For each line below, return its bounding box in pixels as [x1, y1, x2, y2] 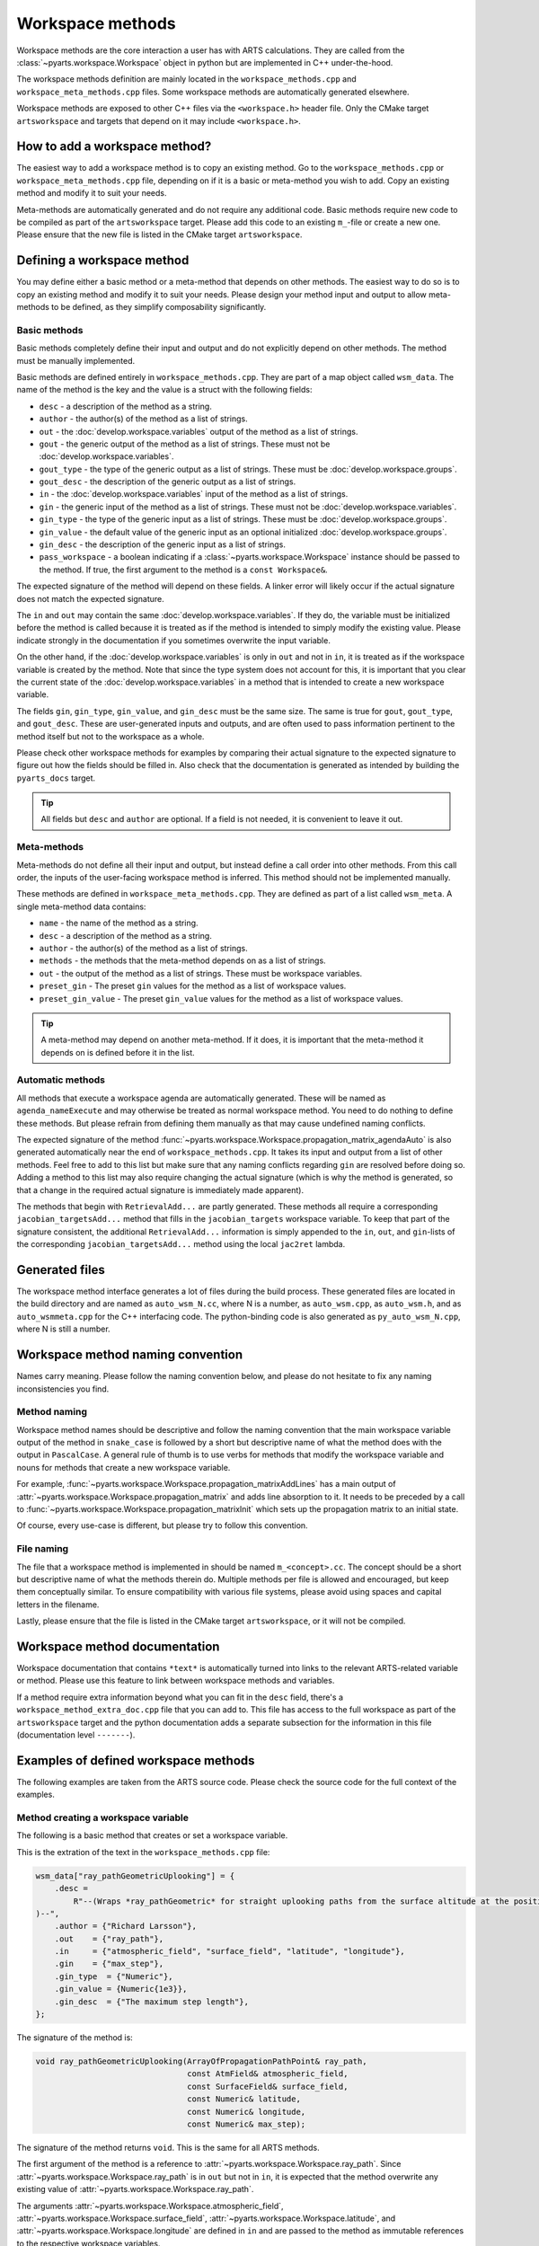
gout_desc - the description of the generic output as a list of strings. [39, 476, 296, 487]
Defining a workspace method [16, 252, 190, 269]
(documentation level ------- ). [16, 1729, 136, 1740]
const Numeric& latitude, [187, 2094, 301, 2104]
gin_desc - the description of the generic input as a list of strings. [39, 539, 287, 550]
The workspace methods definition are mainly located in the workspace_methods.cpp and [16, 74, 357, 84]
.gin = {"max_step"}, [54, 1959, 164, 1969]
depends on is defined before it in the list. [40, 1047, 195, 1057]
